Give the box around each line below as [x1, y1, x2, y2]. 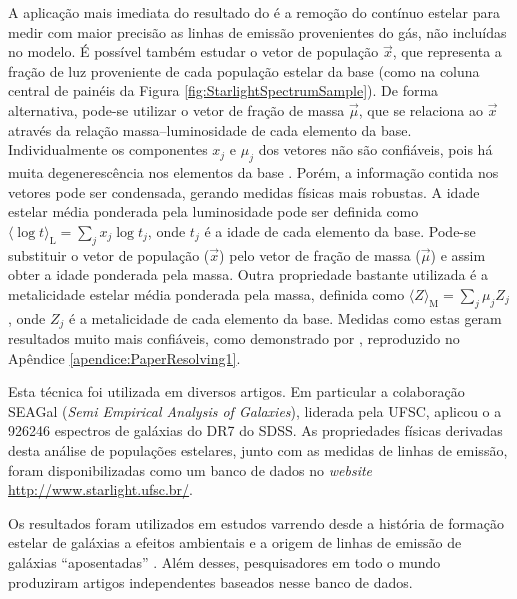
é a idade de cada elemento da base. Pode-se [204, 220, 476, 241]
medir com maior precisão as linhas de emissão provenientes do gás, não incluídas [8, 21, 507, 42]
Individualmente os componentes [8, 139, 208, 160]
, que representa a [392, 41, 502, 62]
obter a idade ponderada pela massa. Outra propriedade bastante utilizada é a [8, 264, 488, 285]
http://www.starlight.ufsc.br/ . [8, 479, 194, 500]
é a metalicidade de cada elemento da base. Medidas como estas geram [69, 307, 502, 328]
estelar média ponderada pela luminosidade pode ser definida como [8, 201, 419, 222]
